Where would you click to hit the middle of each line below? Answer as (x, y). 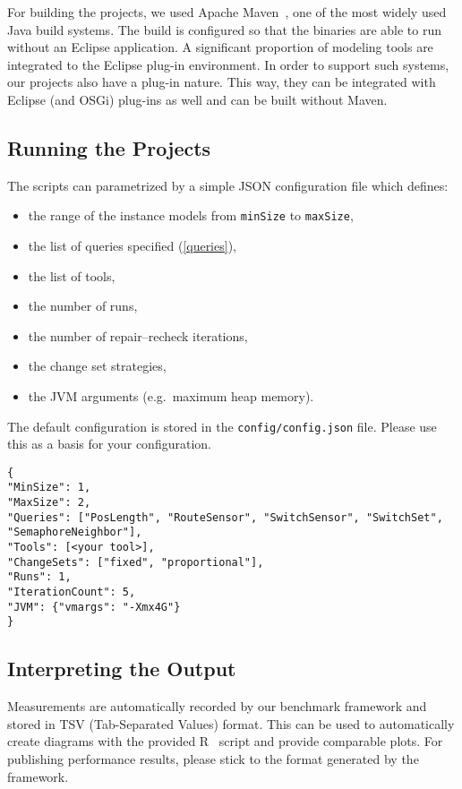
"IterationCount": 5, (72, 592)
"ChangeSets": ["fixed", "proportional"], (136, 562)
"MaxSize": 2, (49, 503)
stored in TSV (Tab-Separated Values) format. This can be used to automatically (231, 723)
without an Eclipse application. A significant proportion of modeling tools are (220, 47)
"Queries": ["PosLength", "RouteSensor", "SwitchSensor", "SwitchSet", (225, 517)
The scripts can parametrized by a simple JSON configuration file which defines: (228, 185)
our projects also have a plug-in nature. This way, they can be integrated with (222, 82)
